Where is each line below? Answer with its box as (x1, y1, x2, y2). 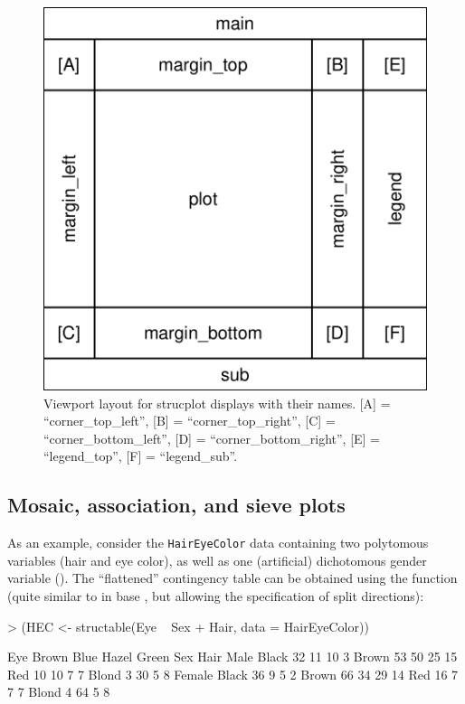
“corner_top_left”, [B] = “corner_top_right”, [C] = (43, 411, 336, 430)
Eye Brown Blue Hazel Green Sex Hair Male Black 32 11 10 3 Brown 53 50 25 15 (7, 647, 458, 666)
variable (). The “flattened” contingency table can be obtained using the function (7, 568, 458, 587)
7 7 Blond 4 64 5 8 (7, 682, 110, 701)
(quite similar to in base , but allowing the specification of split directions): (7, 587, 424, 605)
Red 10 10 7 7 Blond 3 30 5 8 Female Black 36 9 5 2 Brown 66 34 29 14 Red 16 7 (7, 664, 459, 683)
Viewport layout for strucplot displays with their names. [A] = (43, 393, 391, 412)
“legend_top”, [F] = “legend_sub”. (43, 446, 238, 465)
